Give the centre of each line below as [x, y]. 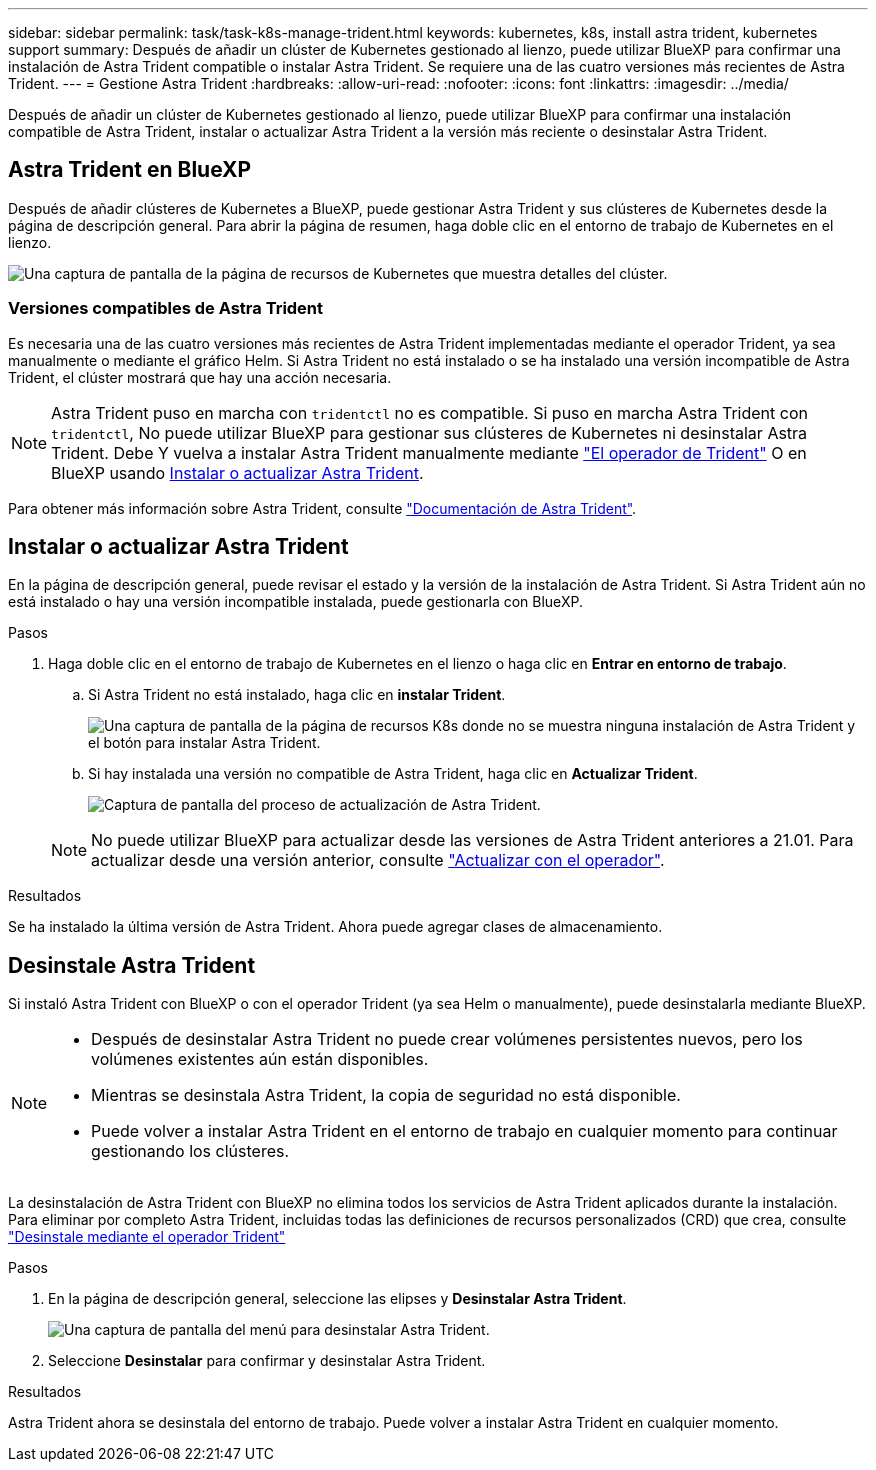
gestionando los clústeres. [190, 1151]
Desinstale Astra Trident [132, 965]
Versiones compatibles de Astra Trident [166, 308]
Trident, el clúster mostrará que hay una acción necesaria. [200, 377]
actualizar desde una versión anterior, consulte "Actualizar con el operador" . [378, 860]
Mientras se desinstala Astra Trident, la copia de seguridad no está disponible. [386, 1095]
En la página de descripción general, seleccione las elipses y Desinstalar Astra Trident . [337, 1299]
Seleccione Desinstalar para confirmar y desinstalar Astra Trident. [267, 1361]
